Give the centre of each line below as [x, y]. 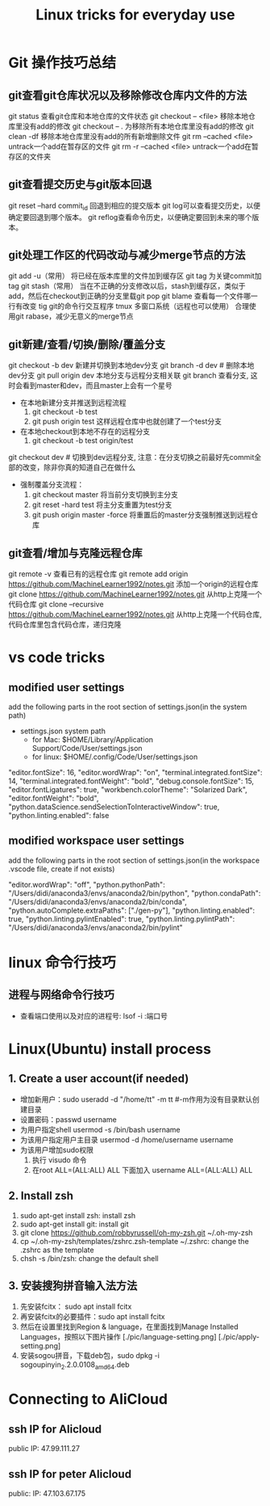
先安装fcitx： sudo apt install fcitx [76, 1306]
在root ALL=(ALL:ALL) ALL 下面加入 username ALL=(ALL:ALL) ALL [142, 1170]
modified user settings [66, 688]
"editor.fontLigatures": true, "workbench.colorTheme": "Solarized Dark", [128, 790]
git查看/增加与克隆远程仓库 [75, 553]
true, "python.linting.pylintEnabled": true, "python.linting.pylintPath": [122, 918]
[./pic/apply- [239, 1337]
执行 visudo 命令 [59, 1160]
